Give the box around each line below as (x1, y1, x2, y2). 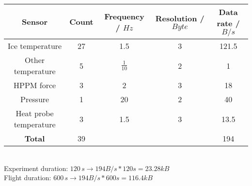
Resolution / (155, 12, 205, 24)
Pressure (20, 93, 49, 105)
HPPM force (14, 79, 56, 91)
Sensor (22, 16, 48, 27)
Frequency (104, 10, 144, 22)
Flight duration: (4, 172, 51, 183)
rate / (217, 17, 240, 29)
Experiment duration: (4, 163, 68, 173)
